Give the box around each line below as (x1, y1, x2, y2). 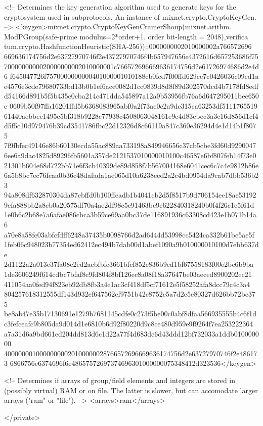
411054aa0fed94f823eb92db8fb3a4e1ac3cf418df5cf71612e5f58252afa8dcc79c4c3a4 (4, 278, 250, 289)
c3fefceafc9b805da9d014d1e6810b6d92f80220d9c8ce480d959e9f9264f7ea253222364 (4, 318, 253, 328)
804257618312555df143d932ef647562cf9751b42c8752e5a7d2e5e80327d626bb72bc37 (4, 289, 256, 299)
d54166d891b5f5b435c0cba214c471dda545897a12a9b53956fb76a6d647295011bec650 (4, 90, 259, 101)
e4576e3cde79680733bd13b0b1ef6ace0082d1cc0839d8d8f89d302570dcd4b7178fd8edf (4, 80, 258, 91)
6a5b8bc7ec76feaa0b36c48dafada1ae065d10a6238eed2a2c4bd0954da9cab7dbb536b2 (4, 170, 259, 180)
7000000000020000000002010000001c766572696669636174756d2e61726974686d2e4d (4, 61, 259, 71)
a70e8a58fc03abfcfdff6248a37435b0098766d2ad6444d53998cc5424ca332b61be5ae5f (4, 229, 254, 240)
